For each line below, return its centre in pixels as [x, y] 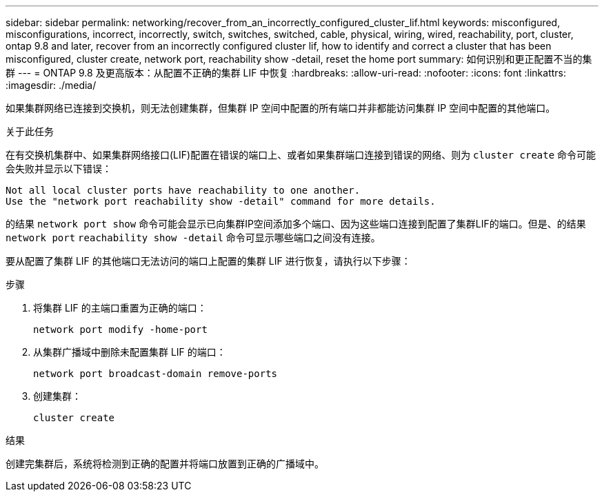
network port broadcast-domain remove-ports [155, 374]
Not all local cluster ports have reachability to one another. [183, 190]
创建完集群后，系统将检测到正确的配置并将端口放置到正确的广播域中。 [165, 464]
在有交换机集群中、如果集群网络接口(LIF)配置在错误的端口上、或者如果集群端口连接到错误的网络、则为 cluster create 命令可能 [301, 155]
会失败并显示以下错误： [59, 169]
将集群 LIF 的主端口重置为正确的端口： [120, 308]
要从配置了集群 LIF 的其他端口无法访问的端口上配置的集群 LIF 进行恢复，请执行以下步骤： [208, 261]
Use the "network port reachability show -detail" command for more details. [221, 201]
